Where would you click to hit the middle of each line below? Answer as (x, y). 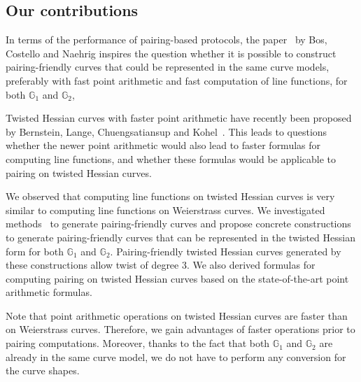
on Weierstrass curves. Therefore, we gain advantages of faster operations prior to (180, 329)
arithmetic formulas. (49, 292)
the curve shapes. (43, 370)
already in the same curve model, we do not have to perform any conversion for (176, 356)
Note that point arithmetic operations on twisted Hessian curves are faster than (177, 315)
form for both (35, 251)
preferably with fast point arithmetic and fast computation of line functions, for (177, 80)
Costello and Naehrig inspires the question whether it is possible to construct (171, 53)
